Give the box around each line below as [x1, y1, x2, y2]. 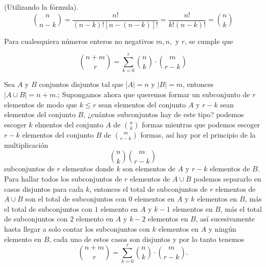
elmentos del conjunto [35, 119, 103, 129]
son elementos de [122, 163, 175, 174]
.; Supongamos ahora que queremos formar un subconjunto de [55, 88, 250, 99]
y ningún [208, 223, 236, 234]
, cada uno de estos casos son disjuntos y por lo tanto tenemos [49, 233, 245, 244]
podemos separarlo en [193, 173, 261, 184]
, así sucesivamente [195, 213, 255, 224]
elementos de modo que [4, 99, 77, 109]
